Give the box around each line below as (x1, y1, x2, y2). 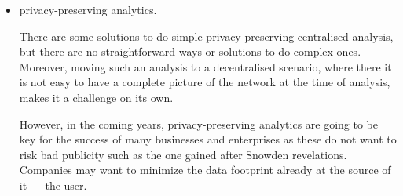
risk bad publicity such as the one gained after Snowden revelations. (19, 146, 347, 162)
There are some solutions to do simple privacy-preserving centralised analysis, (19, 27, 394, 44)
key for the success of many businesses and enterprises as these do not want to (19, 131, 397, 147)
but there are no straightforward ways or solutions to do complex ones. (19, 43, 361, 60)
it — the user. (19, 176, 87, 193)
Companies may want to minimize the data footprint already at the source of (19, 162, 391, 178)
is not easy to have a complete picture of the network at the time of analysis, (19, 74, 390, 90)
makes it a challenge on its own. (19, 89, 174, 105)
